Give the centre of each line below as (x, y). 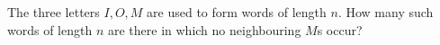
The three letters (54, 12)
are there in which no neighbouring (204, 29)
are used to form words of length (237, 12)
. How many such (386, 12)
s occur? (340, 29)
